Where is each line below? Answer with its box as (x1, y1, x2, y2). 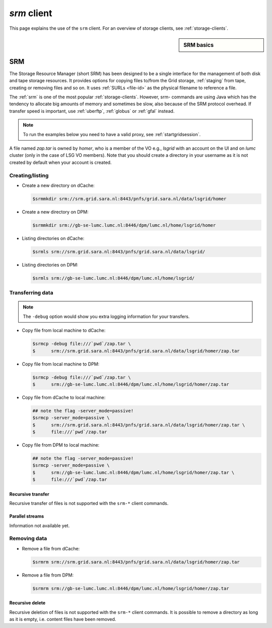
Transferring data (9, 289, 53, 296)
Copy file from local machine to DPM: (22, 361, 100, 367)
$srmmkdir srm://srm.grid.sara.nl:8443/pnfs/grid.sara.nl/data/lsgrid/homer (32, 196, 227, 202)
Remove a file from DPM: (22, 572, 74, 578)
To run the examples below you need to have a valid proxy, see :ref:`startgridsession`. (23, 131, 201, 137)
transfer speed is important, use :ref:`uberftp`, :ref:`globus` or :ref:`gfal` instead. (9, 108, 175, 114)
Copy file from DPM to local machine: (22, 442, 100, 448)
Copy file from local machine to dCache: (22, 328, 106, 334)
